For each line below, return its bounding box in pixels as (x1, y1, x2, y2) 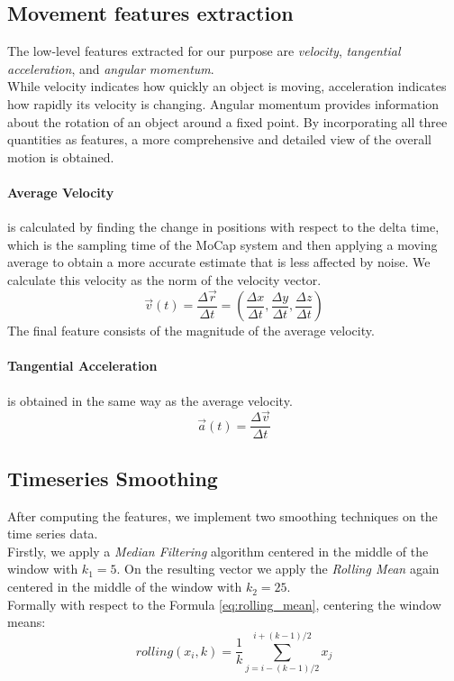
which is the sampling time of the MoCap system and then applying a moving (7, 235, 438, 253)
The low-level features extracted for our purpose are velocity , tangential (7, 41, 401, 60)
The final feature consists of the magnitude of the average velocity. (7, 321, 375, 340)
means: (7, 612, 46, 631)
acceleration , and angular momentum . (7, 59, 214, 78)
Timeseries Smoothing (7, 464, 218, 492)
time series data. (7, 524, 98, 543)
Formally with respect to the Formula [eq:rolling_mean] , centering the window (7, 594, 441, 613)
